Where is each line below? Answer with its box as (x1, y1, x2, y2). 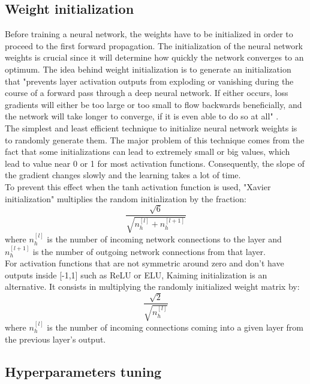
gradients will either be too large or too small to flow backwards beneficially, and (5, 98, 302, 110)
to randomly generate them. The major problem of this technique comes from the (5, 133, 305, 146)
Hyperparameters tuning (5, 362, 162, 380)
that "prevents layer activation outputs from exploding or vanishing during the (5, 74, 294, 87)
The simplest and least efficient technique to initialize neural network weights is (5, 121, 297, 134)
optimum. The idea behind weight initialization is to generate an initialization (5, 62, 291, 75)
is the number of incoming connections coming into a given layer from (47, 320, 303, 333)
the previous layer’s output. (5, 332, 106, 345)
